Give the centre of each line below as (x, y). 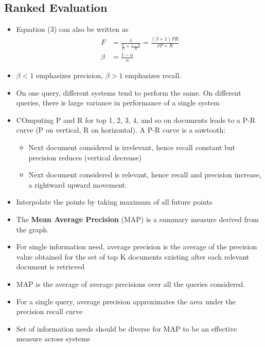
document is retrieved (50, 267)
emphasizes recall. (153, 75)
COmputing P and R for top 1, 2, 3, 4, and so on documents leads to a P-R (136, 120)
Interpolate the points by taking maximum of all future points (114, 202)
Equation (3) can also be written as (72, 29)
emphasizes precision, (70, 75)
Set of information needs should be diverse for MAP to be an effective (127, 328)
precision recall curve (49, 311)
